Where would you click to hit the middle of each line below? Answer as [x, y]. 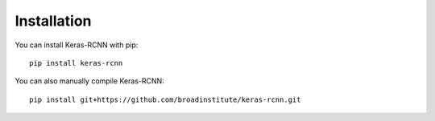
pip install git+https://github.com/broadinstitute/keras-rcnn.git [165, 99]
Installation [53, 21]
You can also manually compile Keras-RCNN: [89, 81]
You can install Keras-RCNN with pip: [77, 45]
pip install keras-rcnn [76, 63]
